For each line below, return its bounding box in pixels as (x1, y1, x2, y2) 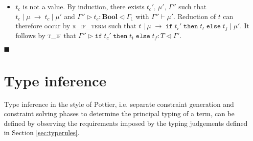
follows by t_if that (15, 30, 76, 40)
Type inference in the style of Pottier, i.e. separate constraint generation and (4, 99, 234, 109)
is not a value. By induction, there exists (23, 1, 145, 11)
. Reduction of (173, 11, 216, 21)
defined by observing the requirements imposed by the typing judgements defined (4, 118, 248, 128)
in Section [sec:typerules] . (4, 127, 80, 138)
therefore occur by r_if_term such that (15, 20, 137, 31)
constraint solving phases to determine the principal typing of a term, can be (4, 108, 235, 119)
